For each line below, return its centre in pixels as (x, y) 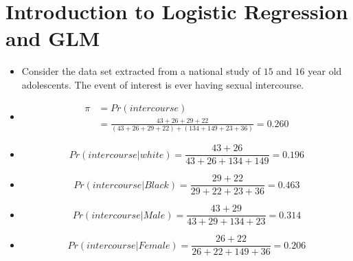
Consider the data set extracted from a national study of (141, 71)
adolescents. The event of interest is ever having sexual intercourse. (163, 84)
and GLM (53, 38)
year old (325, 71)
